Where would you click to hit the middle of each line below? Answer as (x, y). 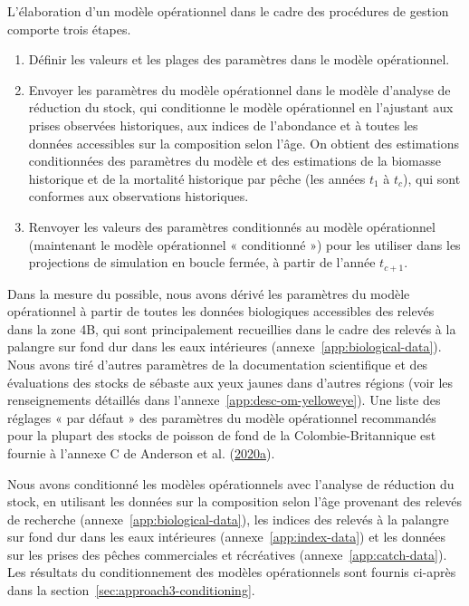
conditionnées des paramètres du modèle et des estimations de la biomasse (235, 161)
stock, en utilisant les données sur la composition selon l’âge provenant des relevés (235, 501)
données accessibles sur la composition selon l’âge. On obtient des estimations (244, 143)
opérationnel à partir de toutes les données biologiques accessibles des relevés (221, 311)
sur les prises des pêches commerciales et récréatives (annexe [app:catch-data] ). (227, 554)
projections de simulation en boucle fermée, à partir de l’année (202, 262)
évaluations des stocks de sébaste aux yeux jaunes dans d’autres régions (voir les (230, 382)
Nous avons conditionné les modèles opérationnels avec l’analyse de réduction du (231, 483)
